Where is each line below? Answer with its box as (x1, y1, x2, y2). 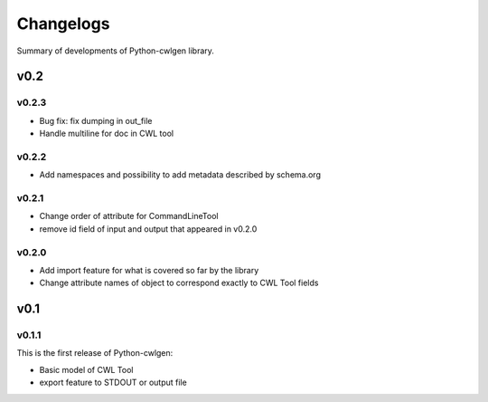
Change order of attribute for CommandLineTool (39, 211, 219, 222)
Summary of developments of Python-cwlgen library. (16, 45, 214, 56)
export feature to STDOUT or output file (39, 377, 187, 388)
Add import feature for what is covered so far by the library (39, 264, 259, 275)
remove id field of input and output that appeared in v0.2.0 (39, 223, 258, 234)
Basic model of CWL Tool (39, 364, 134, 375)
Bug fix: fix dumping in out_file (39, 115, 153, 126)
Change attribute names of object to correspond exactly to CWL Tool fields (39, 277, 319, 289)
